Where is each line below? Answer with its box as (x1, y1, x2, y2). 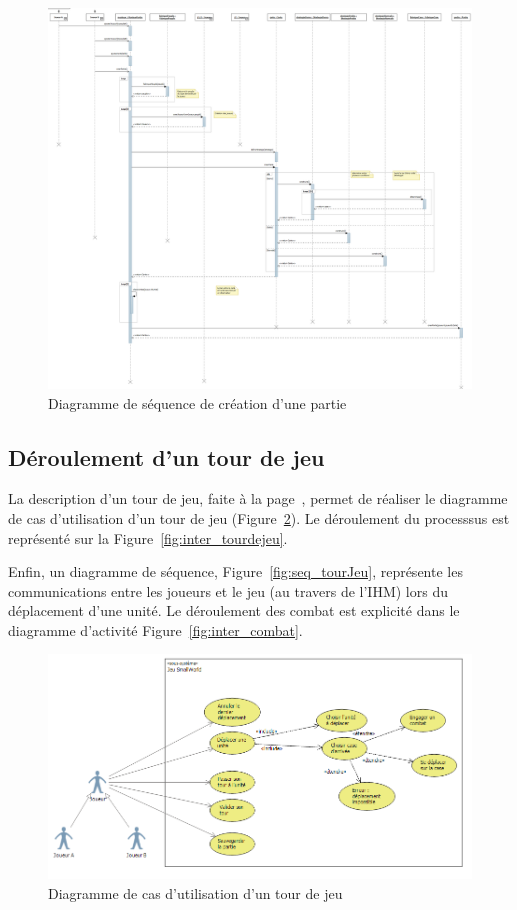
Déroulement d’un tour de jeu (8, 441, 325, 472)
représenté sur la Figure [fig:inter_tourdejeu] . (8, 527, 288, 548)
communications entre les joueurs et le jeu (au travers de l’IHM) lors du (8, 580, 448, 601)
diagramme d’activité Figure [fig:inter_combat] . (8, 619, 303, 640)
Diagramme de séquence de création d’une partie (48, 392, 347, 413)
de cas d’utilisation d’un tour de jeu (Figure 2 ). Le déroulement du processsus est (8, 507, 510, 528)
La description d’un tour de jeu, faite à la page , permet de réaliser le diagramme (8, 488, 508, 509)
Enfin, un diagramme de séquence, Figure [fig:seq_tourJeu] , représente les (8, 561, 463, 582)
